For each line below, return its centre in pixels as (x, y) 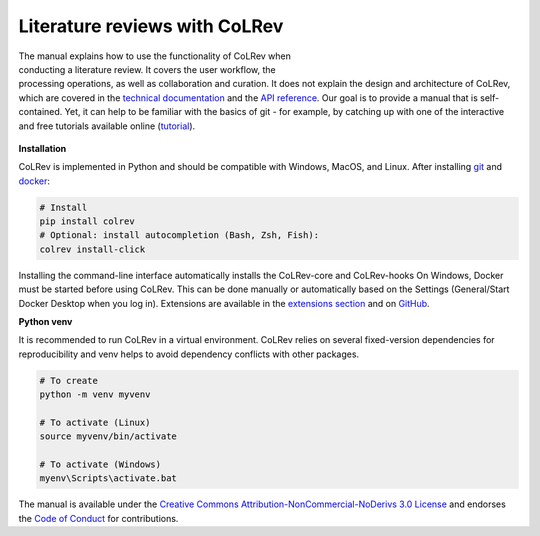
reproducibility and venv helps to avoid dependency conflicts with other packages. (189, 354)
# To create (69, 380)
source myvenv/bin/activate (108, 436)
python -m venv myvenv (95, 394)
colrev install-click (92, 249)
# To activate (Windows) (100, 464)
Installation (42, 148)
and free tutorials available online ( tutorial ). (107, 126)
